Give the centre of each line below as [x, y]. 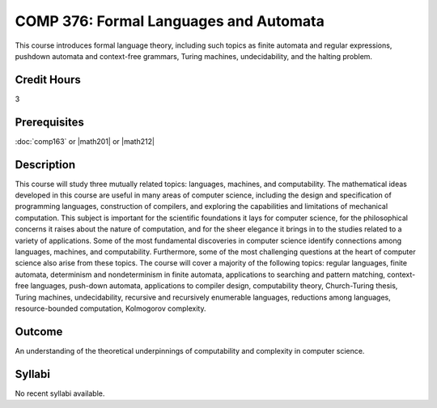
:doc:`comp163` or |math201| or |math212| [85, 141]
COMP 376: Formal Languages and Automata [170, 21]
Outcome [39, 331]
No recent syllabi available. [60, 393]
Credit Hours [48, 80]
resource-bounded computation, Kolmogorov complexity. [110, 308]
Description [45, 165]
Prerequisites [49, 122]
